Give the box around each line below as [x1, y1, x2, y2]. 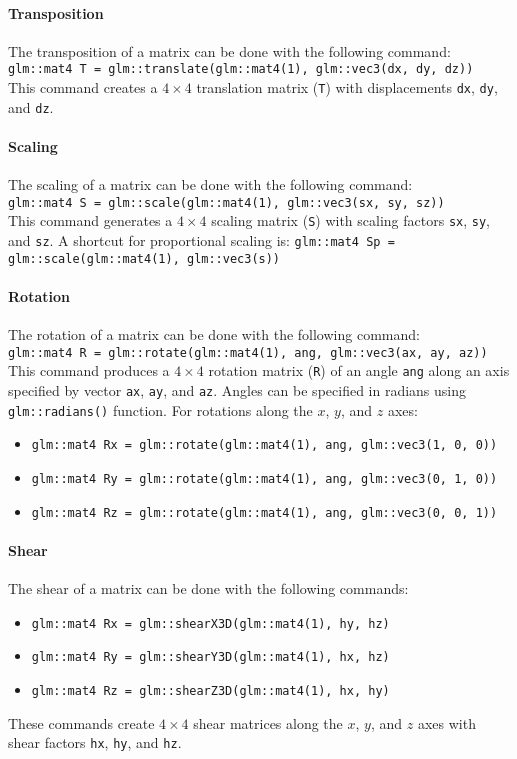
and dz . [8, 96, 54, 117]
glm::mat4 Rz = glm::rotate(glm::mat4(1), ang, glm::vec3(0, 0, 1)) [31, 505, 498, 520]
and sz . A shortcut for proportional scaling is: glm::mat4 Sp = [8, 230, 395, 251]
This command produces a [8, 360, 170, 381]
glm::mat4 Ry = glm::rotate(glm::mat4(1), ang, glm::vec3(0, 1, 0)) [31, 472, 498, 487]
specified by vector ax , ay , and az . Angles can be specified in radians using [8, 380, 467, 401]
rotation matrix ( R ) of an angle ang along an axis [208, 360, 510, 381]
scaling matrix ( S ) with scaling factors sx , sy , [211, 210, 490, 231]
